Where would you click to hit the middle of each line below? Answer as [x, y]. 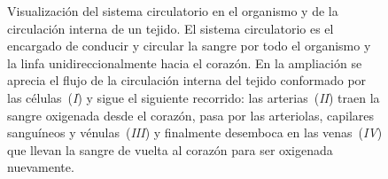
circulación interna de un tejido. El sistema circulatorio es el [171, 28]
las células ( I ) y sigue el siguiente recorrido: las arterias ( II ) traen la [194, 97]
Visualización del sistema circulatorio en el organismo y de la [173, 11]
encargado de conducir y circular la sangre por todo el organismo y [189, 46]
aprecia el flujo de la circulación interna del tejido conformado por [187, 80]
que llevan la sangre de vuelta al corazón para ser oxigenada [170, 149]
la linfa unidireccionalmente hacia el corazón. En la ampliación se [185, 62]
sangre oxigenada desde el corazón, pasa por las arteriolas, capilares [191, 115]
